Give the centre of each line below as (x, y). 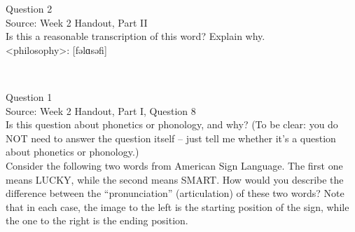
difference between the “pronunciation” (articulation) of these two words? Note (175, 193)
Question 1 (29, 96)
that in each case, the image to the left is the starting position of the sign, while (177, 206)
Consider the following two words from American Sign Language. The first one (174, 165)
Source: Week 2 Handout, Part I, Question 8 (101, 110)
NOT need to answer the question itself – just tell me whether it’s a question (171, 138)
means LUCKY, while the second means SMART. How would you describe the (175, 179)
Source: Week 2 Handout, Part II (77, 22)
